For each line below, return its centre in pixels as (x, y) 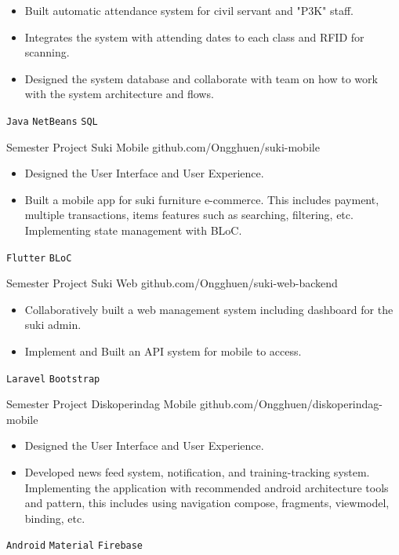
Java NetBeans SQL (52, 121)
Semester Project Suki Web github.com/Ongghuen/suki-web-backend (172, 283)
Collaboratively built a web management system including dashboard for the (209, 309)
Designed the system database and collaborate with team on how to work (201, 78)
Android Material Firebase (75, 546)
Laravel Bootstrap (53, 379)
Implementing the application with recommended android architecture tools (207, 487)
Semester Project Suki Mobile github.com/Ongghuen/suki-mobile (163, 146)
